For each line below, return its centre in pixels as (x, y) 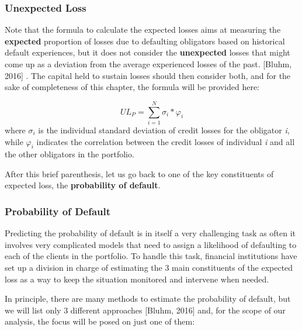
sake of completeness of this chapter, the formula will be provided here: (132, 87)
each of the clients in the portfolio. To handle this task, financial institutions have (151, 256)
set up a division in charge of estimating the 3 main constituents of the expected (149, 268)
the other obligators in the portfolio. (70, 154)
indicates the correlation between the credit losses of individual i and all (166, 141)
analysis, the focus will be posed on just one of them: (100, 321)
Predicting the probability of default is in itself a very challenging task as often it (150, 233)
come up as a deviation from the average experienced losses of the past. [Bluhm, (148, 64)
